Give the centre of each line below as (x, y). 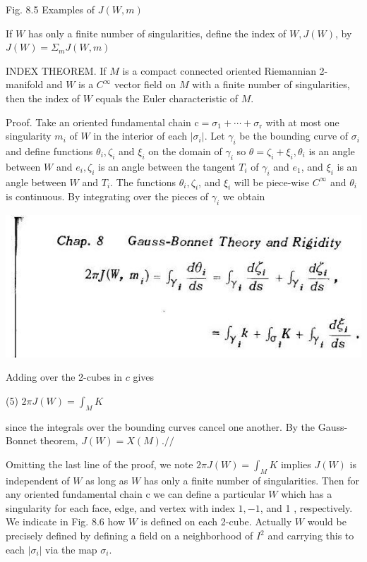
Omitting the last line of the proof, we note (100, 464)
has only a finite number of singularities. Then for (252, 480)
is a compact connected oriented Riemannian (219, 70)
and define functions (49, 151)
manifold (25, 84)
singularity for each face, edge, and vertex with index (120, 507)
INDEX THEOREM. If (56, 70)
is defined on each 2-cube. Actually (216, 521)
